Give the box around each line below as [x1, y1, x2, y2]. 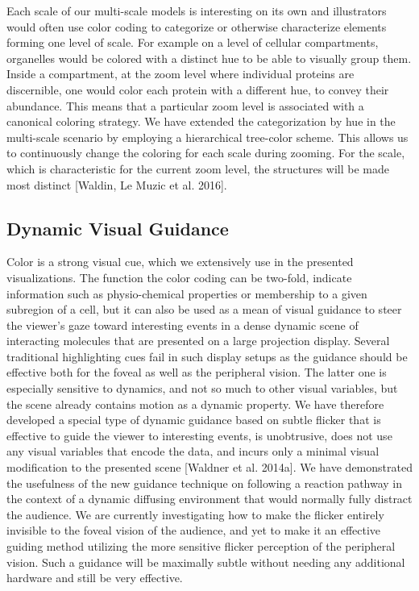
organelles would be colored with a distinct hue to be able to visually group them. [6, 49, 412, 66]
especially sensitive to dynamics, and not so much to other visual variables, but [6, 380, 398, 397]
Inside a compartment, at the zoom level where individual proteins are [6, 65, 355, 82]
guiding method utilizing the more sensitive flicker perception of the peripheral [6, 538, 396, 555]
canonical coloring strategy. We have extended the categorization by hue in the [6, 113, 396, 130]
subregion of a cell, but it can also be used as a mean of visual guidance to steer [6, 301, 402, 318]
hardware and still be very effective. [6, 569, 183, 586]
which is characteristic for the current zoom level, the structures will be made [6, 160, 389, 177]
